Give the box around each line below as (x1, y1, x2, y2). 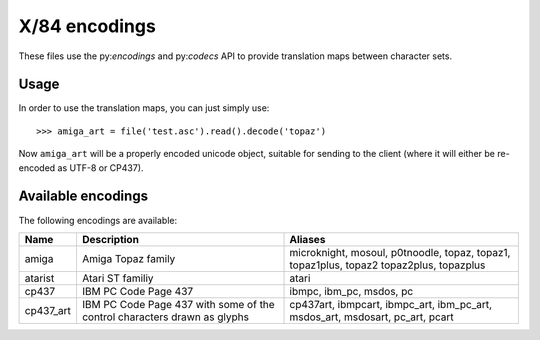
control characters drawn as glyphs (81, 310, 250, 324)
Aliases (289, 232, 326, 246)
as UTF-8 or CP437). (57, 161, 144, 174)
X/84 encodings (18, 15, 157, 37)
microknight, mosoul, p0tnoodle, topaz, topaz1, (289, 245, 511, 259)
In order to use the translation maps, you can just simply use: (18, 102, 270, 114)
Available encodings (18, 188, 149, 205)
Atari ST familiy (81, 271, 154, 285)
